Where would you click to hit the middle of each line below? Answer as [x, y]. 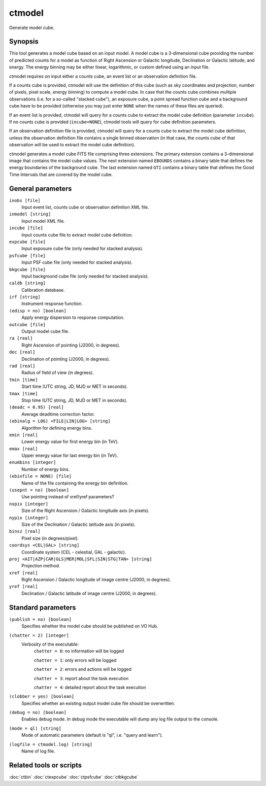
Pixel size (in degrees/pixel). [50, 538]
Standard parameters [43, 607]
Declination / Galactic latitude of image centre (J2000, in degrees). [89, 593]
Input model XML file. [43, 221]
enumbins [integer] [33, 462]
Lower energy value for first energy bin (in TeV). [70, 442]
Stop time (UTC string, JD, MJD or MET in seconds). [74, 400]
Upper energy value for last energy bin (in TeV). [70, 455]
